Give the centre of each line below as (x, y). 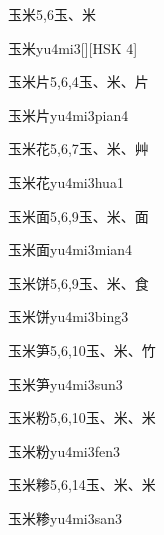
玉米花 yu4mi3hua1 (66, 181)
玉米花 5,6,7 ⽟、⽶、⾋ (78, 148)
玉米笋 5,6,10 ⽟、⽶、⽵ (82, 349)
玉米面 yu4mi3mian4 (70, 249)
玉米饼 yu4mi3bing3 (68, 316)
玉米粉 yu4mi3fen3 (64, 450)
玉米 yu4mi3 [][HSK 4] (73, 47)
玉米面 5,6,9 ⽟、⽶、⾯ (78, 215)
